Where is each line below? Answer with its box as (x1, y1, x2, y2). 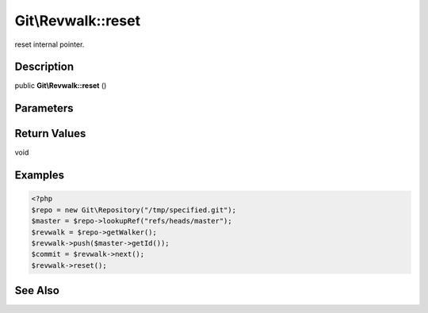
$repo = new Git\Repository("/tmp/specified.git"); (31, 205, 237, 214)
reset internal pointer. (14, 40, 85, 49)
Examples (14, 169, 65, 182)
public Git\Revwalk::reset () (14, 81, 107, 90)
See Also (14, 284, 59, 297)
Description (14, 60, 75, 74)
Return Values (14, 127, 86, 140)
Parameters (14, 101, 74, 115)
